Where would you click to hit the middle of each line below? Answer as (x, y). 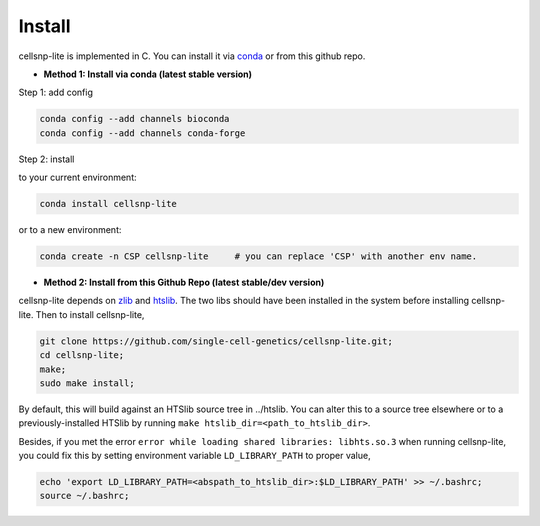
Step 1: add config (56, 92)
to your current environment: (77, 177)
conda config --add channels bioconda (134, 119)
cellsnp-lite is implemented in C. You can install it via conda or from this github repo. (192, 56)
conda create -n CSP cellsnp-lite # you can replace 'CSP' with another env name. (258, 256)
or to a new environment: (70, 230)
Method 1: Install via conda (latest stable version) (148, 74)
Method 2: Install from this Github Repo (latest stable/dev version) (184, 282)
